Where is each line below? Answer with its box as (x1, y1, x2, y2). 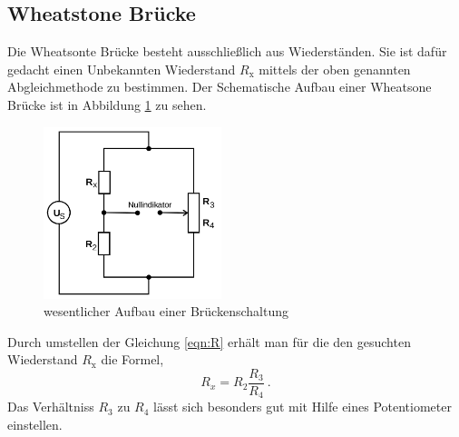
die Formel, (101, 350, 164, 369)
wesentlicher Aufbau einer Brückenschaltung (44, 302, 288, 321)
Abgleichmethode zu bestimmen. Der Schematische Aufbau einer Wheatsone (7, 77, 432, 96)
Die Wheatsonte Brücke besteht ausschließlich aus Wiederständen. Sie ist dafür (7, 42, 447, 61)
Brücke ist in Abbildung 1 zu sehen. (7, 94, 207, 114)
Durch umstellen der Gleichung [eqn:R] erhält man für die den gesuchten (7, 332, 411, 351)
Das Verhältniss (7, 397, 94, 416)
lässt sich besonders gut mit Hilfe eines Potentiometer (153, 397, 452, 416)
